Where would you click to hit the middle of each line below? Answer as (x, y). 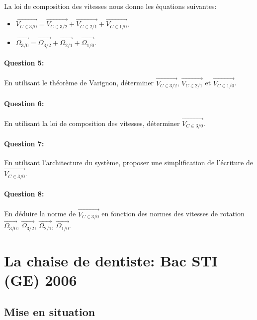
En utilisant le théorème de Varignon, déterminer (79, 83)
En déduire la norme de (40, 214)
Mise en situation (50, 311)
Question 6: (24, 103)
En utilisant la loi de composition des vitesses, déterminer (92, 123)
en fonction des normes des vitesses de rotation (173, 214)
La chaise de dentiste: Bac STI (111, 260)
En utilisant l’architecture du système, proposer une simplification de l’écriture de (128, 162)
